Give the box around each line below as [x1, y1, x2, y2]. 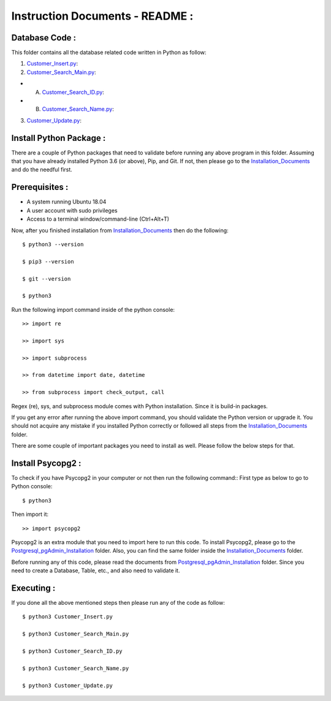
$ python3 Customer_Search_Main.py [22, 631, 129, 637]
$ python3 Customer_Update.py [22, 682, 113, 689]
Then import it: [11, 510, 49, 518]
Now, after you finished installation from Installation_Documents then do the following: [11, 227, 229, 234]
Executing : [11, 583, 56, 593]
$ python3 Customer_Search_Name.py [22, 665, 129, 672]
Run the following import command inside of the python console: [11, 306, 175, 313]
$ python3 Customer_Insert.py [22, 613, 113, 620]
